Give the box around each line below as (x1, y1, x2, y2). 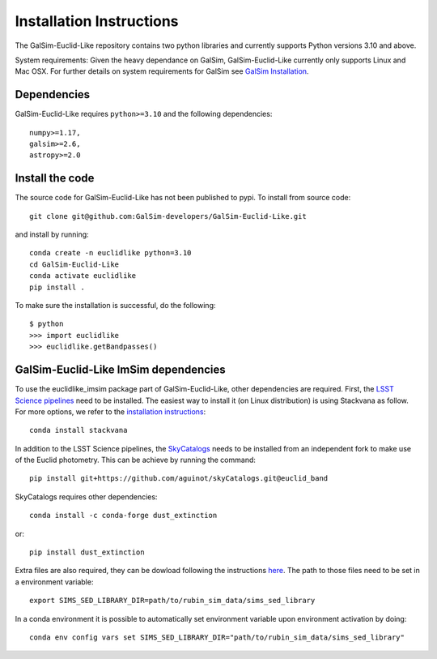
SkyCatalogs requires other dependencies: (15, 491, 158, 502)
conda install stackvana (29, 426, 128, 435)
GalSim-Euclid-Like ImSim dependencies (15, 363, 226, 377)
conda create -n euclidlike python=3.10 (29, 248, 192, 258)
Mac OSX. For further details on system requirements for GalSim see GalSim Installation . (15, 66, 309, 76)
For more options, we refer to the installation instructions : (15, 406, 206, 417)
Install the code (15, 171, 95, 186)
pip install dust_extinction (29, 548, 145, 557)
